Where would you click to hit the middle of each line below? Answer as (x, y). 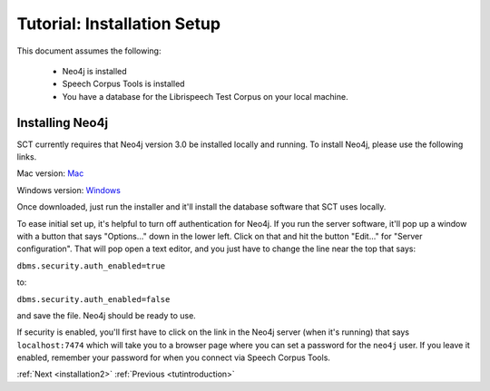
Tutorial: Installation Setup (119, 24)
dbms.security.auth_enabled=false (93, 299)
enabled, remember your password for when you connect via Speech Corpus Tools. (174, 357)
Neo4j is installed (94, 71)
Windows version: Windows (69, 190)
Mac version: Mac (50, 173)
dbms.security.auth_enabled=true (91, 266)
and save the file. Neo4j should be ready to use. (107, 315)
